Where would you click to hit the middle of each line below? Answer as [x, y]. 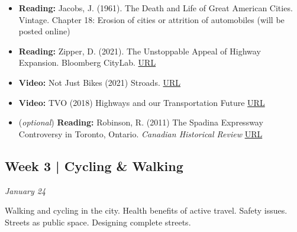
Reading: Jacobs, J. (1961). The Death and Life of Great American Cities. [156, 8]
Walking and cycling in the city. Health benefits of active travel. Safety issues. [146, 210]
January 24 [25, 190]
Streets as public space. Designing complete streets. [98, 222]
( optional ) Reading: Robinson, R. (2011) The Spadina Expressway [141, 122]
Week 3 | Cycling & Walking [94, 165]
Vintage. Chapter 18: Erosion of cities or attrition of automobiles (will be [151, 19]
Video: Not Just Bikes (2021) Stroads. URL [100, 82]
